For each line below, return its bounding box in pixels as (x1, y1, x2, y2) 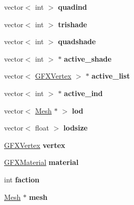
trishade (58, 18, 87, 29)
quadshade (58, 36, 96, 47)
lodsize (63, 122, 88, 133)
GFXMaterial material (4, 157, 79, 167)
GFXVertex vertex (4, 139, 65, 150)
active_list (92, 70, 130, 81)
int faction (4, 174, 40, 184)
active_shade (64, 53, 111, 64)
